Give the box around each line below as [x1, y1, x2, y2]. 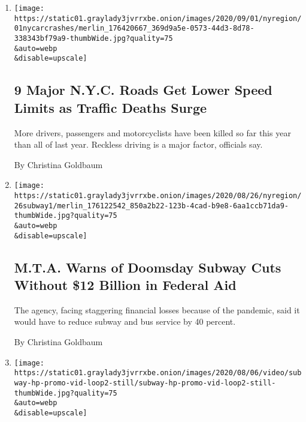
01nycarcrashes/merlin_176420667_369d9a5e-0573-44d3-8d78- [14, 24, 255, 33]
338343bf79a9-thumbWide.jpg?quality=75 [14, 34, 173, 43]
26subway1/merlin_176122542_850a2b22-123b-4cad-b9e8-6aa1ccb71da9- [14, 201, 289, 210]
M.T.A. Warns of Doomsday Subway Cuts [14, 258, 281, 276]
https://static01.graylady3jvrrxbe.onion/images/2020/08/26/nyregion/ [14, 191, 302, 200]
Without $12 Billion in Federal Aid [14, 276, 237, 294]
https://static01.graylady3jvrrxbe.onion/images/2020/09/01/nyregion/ [14, 14, 302, 23]
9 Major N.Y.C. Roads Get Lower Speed [14, 80, 272, 99]
